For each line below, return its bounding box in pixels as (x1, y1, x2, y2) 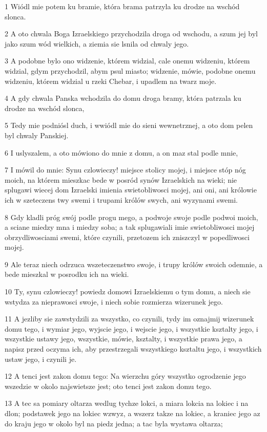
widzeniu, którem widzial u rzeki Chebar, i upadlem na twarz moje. (5, 75, 217, 86)
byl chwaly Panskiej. (5, 129, 69, 140)
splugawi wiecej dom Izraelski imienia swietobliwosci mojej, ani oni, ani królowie (5, 184, 257, 195)
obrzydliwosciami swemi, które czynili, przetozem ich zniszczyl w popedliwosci (5, 231, 250, 242)
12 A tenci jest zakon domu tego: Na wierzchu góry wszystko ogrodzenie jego (5, 371, 246, 381)
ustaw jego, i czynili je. (5, 353, 77, 364)
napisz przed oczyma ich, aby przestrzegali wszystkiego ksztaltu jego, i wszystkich (5, 343, 262, 354)
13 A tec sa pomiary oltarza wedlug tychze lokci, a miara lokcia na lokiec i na (5, 398, 249, 408)
